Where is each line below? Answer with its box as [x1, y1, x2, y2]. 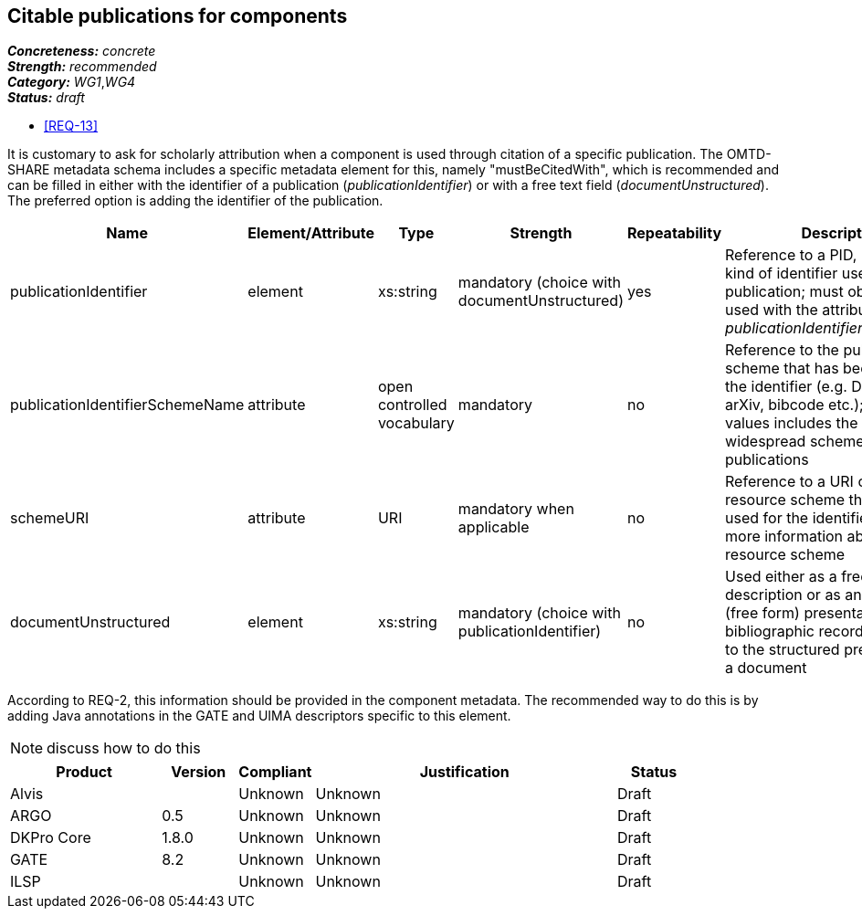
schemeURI [10, 509, 89, 528]
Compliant [238, 763, 312, 782]
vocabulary [377, 414, 455, 433]
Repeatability [626, 224, 722, 243]
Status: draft [7, 89, 85, 106]
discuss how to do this [47, 739, 201, 758]
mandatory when [457, 500, 574, 519]
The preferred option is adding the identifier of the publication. [7, 193, 384, 209]
